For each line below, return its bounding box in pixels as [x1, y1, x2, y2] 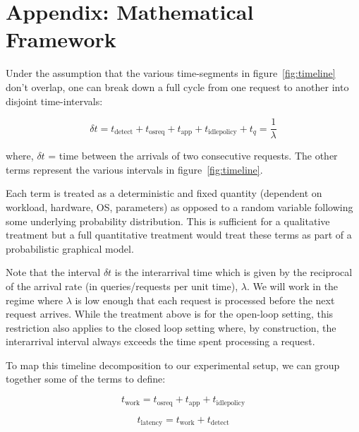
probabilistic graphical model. [6, 241, 134, 256]
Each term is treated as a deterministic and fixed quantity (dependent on [6, 186, 322, 200]
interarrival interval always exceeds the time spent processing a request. [6, 334, 315, 349]
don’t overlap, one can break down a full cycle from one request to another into [6, 79, 349, 94]
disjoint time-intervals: [6, 93, 103, 108]
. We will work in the [246, 278, 339, 293]
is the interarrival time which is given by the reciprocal [114, 265, 353, 280]
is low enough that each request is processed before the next [75, 292, 335, 307]
